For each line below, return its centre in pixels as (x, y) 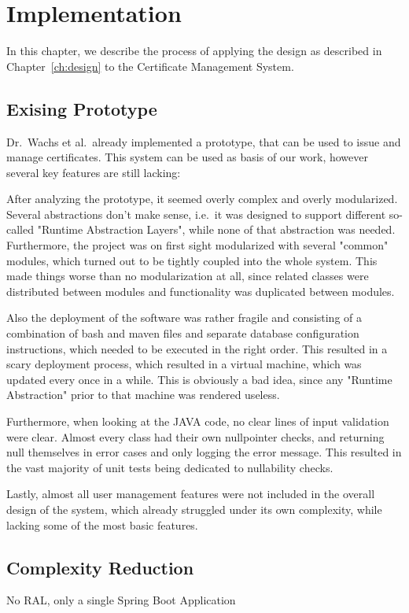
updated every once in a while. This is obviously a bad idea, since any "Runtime (199, 379)
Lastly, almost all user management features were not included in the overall (191, 494)
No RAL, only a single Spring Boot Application (121, 600)
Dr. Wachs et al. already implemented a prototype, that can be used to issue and (204, 141)
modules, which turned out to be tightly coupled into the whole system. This (192, 260)
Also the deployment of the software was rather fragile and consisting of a (184, 318)
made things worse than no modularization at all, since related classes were (188, 276)
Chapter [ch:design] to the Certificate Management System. (150, 66)
